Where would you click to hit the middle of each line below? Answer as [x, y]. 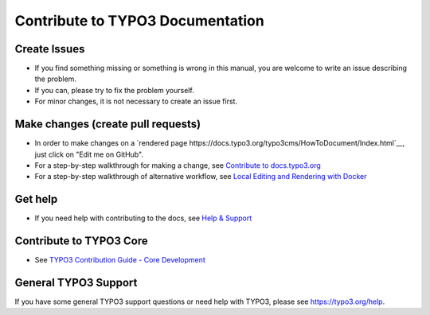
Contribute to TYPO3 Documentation [139, 21]
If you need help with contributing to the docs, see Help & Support [143, 218]
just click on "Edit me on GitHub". [89, 154]
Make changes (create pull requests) [108, 124]
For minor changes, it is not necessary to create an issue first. [136, 101]
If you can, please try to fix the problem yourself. [114, 90]
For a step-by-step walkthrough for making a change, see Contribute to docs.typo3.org [178, 165]
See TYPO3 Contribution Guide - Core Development [120, 260]
